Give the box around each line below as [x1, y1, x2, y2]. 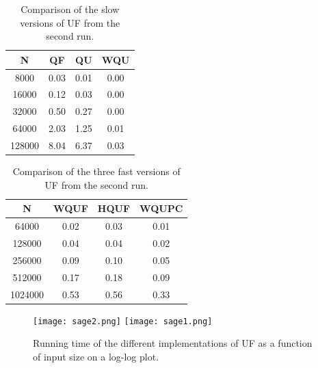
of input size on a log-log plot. [33, 349, 159, 363]
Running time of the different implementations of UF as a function [33, 336, 313, 350]
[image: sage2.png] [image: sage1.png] [33, 316, 213, 326]
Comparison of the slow [21, 2, 120, 16]
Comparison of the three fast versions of [12, 164, 181, 179]
